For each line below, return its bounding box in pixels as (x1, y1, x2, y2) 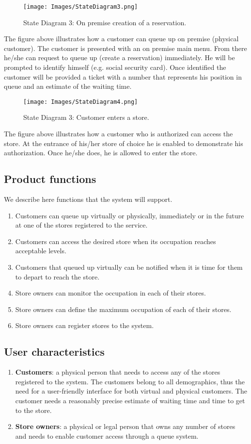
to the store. (15, 405, 52, 415)
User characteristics (4, 344, 105, 359)
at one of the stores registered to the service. (15, 220, 148, 230)
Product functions (4, 171, 96, 186)
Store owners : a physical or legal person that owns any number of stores (15, 421, 235, 431)
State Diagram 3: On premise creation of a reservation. (23, 17, 187, 27)
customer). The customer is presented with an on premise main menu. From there (4, 43, 247, 53)
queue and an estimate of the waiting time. (4, 81, 132, 91)
